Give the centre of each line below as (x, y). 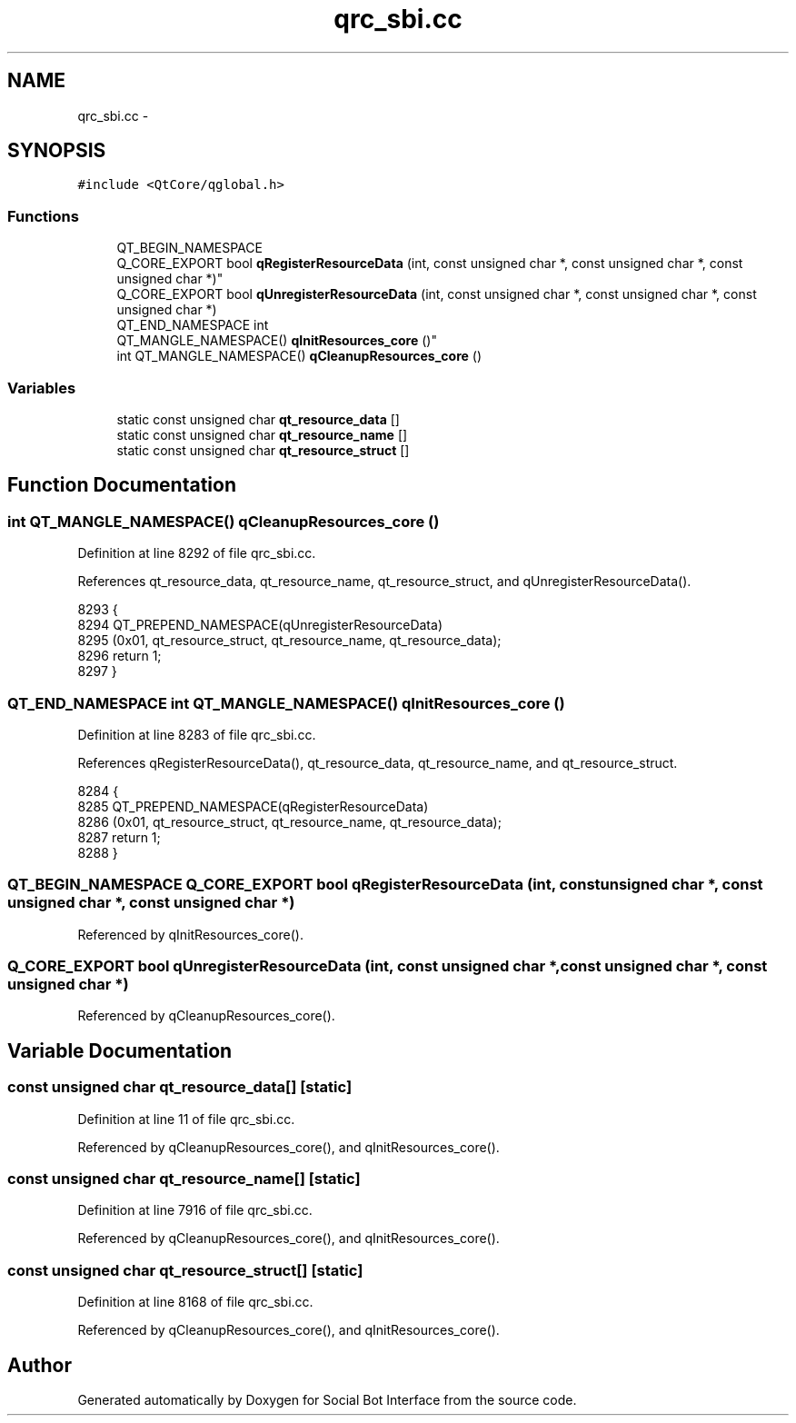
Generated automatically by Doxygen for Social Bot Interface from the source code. (327, 1399)
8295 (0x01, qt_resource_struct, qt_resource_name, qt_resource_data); (289, 641)
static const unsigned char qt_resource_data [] (258, 419)
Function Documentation (122, 485)
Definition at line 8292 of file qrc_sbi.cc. (197, 553)
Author (40, 1365)
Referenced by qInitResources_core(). (190, 934)
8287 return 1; (119, 837)
